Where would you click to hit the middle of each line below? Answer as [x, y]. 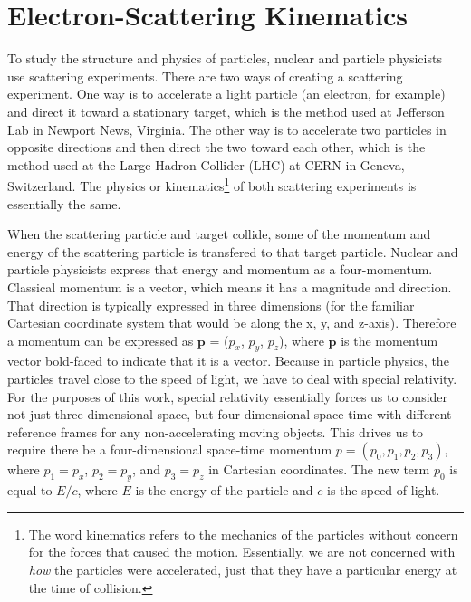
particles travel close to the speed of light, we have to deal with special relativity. [232, 379]
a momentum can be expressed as [101, 340]
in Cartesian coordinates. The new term [319, 469]
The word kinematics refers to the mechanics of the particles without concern [243, 534]
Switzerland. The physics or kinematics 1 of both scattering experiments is [212, 184]
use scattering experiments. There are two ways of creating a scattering [205, 76]
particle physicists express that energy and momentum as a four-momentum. [220, 269]
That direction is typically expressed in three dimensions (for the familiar [211, 305]
